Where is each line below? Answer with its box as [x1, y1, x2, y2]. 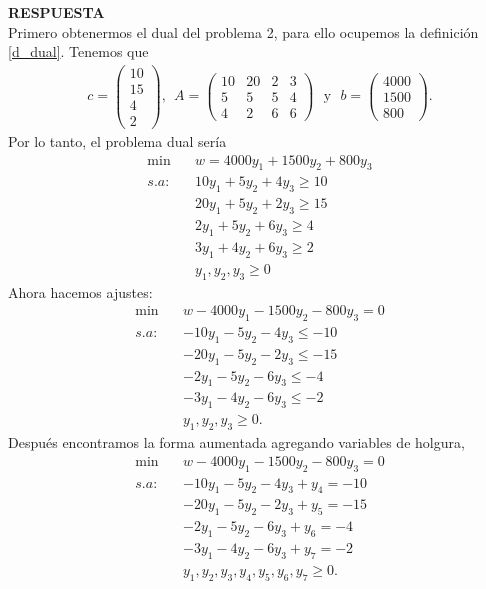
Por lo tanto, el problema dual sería [8, 131, 227, 151]
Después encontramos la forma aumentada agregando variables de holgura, [8, 432, 465, 453]
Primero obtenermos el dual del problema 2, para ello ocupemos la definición [8, 21, 479, 42]
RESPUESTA [8, 2, 105, 22]
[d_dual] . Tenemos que [8, 41, 149, 62]
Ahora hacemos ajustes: [8, 281, 153, 302]
